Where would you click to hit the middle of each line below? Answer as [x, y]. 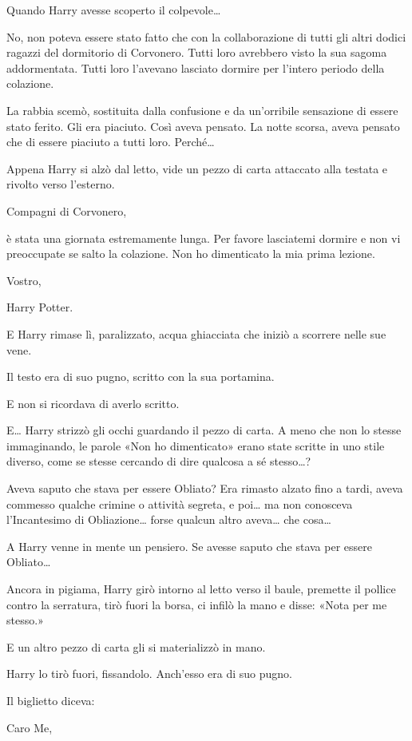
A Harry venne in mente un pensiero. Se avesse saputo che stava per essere [189, 546]
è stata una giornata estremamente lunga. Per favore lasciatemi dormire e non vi [204, 238]
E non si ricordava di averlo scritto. [93, 403]
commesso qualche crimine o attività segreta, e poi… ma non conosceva [180, 503]
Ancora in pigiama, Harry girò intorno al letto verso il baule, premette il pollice [201, 589]
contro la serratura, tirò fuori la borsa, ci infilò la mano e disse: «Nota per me [197, 604]
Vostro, [24, 280]
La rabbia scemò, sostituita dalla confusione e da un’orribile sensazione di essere [202, 110]
